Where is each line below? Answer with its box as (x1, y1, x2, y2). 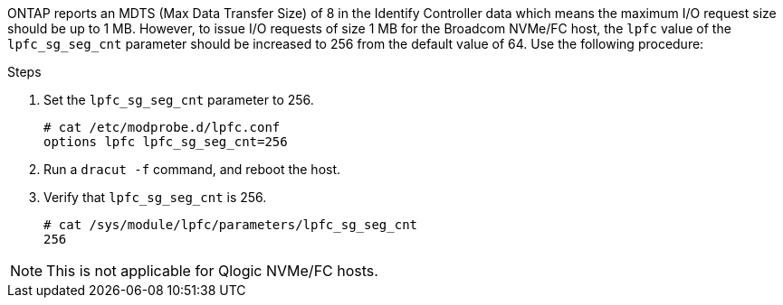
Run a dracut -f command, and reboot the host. (43, 162, 341, 177)
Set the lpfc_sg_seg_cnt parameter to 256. (43, 92, 314, 107)
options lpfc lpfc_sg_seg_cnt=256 (43, 134, 288, 149)
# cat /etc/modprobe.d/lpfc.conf (43, 120, 281, 134)
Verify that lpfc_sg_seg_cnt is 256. (43, 189, 267, 205)
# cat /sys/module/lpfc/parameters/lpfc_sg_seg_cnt (43, 217, 418, 232)
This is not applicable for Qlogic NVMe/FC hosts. (46, 262, 378, 280)
